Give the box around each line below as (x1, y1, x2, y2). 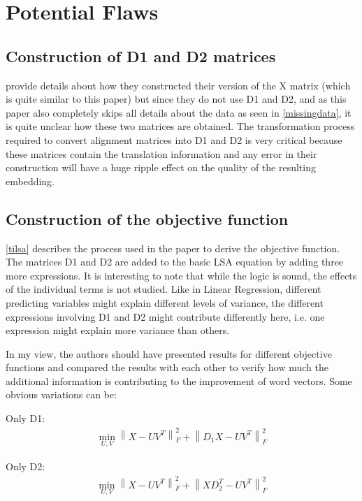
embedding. (6, 173, 55, 188)
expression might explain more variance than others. (6, 323, 230, 337)
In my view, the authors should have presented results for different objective (6, 346, 332, 361)
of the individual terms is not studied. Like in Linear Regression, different (6, 282, 321, 296)
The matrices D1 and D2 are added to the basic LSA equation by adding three (6, 254, 344, 269)
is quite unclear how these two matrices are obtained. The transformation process (6, 119, 355, 133)
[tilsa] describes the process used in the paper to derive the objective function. (6, 240, 340, 255)
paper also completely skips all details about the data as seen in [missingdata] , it (6, 105, 352, 119)
